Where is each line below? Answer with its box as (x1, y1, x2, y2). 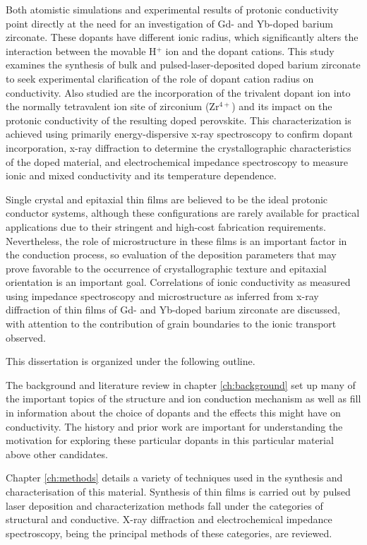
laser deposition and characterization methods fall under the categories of (6, 498, 323, 513)
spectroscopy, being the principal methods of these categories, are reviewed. (6, 525, 332, 540)
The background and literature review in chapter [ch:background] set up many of (6, 377, 356, 392)
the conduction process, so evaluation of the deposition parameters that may (6, 247, 337, 262)
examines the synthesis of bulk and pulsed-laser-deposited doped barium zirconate (6, 57, 361, 72)
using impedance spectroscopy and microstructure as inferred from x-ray (6, 288, 319, 303)
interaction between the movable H (6, 43, 157, 58)
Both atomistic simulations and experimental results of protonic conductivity (6, 2, 339, 16)
